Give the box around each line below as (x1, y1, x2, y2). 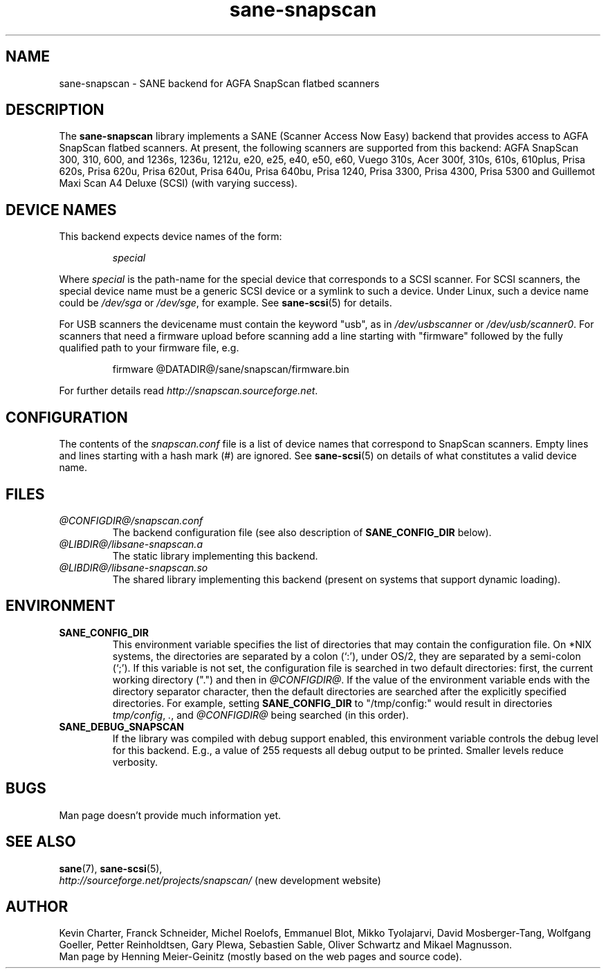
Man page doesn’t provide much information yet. (59, 809, 282, 821)
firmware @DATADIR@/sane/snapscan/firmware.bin (112, 363, 349, 376)
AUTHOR (6, 897, 68, 915)
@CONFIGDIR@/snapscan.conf (59, 514, 203, 526)
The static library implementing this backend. (112, 549, 318, 562)
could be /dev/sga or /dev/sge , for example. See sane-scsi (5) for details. (59, 297, 392, 309)
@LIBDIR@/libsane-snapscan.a (59, 537, 203, 550)
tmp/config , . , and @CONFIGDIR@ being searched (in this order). (112, 708, 409, 721)
